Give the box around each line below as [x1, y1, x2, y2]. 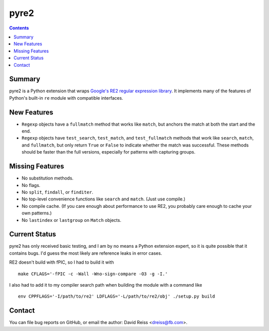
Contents [9, 25, 29, 31]
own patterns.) [21, 210, 52, 216]
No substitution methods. [21, 175, 74, 181]
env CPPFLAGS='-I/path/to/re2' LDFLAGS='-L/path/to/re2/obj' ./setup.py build [18, 294, 215, 299]
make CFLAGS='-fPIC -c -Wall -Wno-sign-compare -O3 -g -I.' [18, 271, 168, 277]
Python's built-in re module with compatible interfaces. [9, 95, 124, 101]
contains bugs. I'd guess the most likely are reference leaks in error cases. [9, 250, 162, 256]
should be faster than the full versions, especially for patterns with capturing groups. [21, 149, 196, 155]
